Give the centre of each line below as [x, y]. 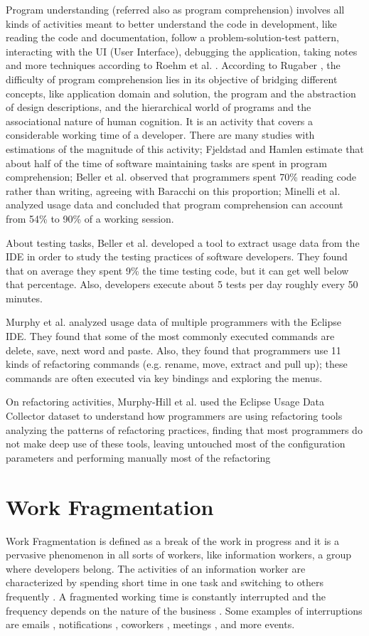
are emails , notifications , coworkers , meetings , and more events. [150, 624]
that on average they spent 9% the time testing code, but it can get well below [177, 270]
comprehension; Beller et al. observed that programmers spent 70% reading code [181, 177]
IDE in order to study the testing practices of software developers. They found [177, 256]
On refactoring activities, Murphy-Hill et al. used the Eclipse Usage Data [165, 402]
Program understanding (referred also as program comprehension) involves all [175, 9]
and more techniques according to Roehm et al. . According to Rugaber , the [173, 65]
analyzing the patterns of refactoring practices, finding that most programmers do [184, 429]
